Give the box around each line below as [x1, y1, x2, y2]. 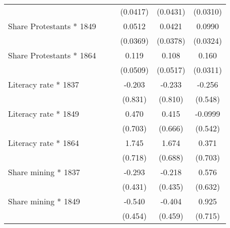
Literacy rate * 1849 [8, 108, 79, 119]
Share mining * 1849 [8, 195, 80, 207]
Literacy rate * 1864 [8, 137, 79, 148]
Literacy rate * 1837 [8, 79, 79, 90]
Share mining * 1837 [8, 166, 80, 178]
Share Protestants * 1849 [8, 20, 96, 32]
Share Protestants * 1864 [8, 49, 96, 61]
